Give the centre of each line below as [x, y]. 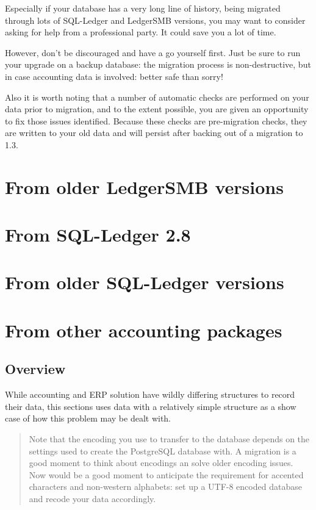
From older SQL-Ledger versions [145, 282]
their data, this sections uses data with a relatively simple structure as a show [151, 406]
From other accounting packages [144, 330]
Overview [35, 369]
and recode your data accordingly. [92, 498]
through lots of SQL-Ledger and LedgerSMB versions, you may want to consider [155, 20]
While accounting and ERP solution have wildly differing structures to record [150, 394]
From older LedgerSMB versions [144, 186]
